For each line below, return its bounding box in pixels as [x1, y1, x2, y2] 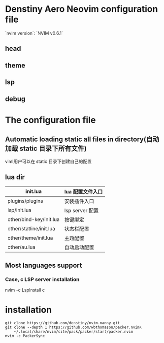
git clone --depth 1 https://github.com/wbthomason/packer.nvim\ [5, 325, 142, 330]
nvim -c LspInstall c [5, 287, 45, 293]
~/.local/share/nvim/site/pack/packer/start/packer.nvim [14, 329, 133, 334]
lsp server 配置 [64, 207, 99, 214]
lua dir [5, 173, 25, 181]
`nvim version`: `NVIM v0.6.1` [5, 30, 63, 36]
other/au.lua [7, 244, 35, 250]
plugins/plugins [7, 198, 43, 205]
